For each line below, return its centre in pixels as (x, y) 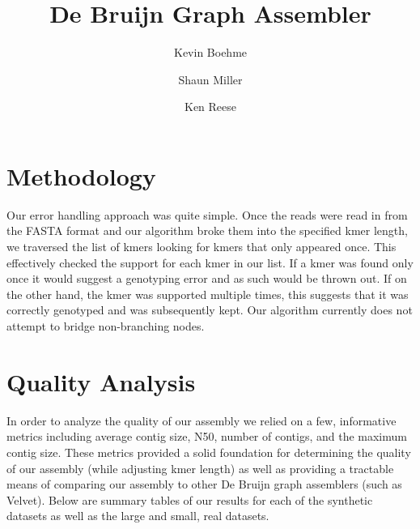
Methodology (81, 175)
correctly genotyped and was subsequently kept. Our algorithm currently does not (210, 310)
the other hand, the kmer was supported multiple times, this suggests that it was (208, 294)
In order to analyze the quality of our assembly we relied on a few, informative (202, 420)
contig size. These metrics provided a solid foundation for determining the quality (209, 452)
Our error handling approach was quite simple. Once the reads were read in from (207, 214)
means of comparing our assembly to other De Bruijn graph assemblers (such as (204, 484)
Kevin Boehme (210, 52)
